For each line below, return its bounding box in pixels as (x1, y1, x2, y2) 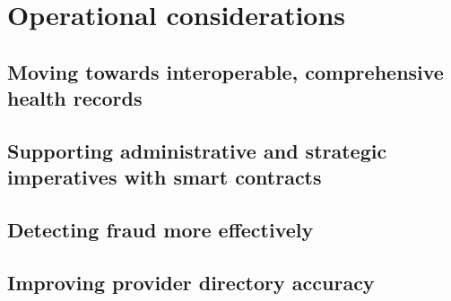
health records (7, 84, 143, 112)
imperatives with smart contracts (7, 163, 322, 191)
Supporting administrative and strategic (7, 136, 387, 164)
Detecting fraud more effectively (7, 216, 314, 244)
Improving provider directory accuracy (7, 268, 375, 296)
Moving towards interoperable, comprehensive (7, 57, 444, 85)
